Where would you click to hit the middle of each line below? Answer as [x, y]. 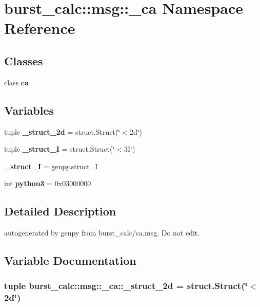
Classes [24, 60]
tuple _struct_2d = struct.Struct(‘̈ [62, 131]
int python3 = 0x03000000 [48, 183]
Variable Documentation [70, 260]
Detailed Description [60, 211]
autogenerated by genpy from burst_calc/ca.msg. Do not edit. [102, 233]
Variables [29, 110]
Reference [40, 28]
